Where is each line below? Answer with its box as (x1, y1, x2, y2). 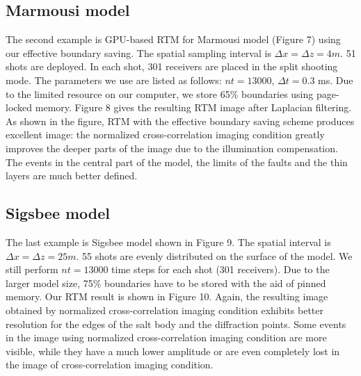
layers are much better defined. (6, 168, 138, 183)
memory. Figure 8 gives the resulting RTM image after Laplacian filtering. (35, 100, 352, 115)
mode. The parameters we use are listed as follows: (6, 72, 222, 87)
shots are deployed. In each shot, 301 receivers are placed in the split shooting (6, 59, 338, 74)
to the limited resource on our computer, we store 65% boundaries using (6, 86, 314, 101)
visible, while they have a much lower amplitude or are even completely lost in (6, 343, 340, 358)
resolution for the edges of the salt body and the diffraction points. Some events (6, 316, 346, 331)
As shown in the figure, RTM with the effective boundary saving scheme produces (6, 113, 355, 128)
